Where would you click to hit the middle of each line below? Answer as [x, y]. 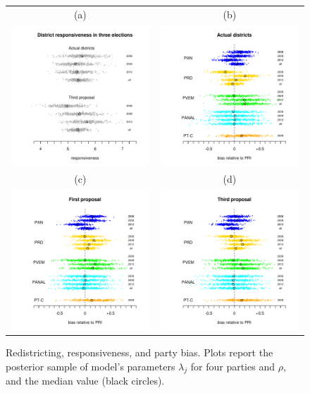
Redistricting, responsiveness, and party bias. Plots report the [139, 352]
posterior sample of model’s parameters [91, 366]
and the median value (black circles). [85, 381]
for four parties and [232, 366]
